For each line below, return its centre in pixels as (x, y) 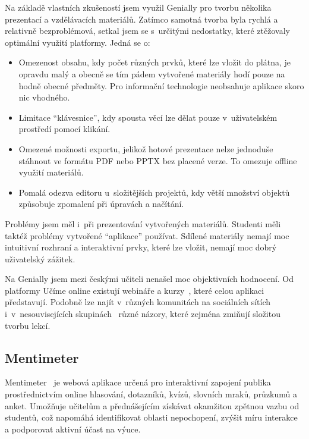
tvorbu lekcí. (28, 325)
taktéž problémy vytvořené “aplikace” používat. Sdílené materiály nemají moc (147, 235)
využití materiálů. (51, 172)
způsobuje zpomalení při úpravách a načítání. (101, 204)
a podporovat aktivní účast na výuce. (73, 429)
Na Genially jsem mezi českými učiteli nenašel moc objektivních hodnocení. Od (149, 279)
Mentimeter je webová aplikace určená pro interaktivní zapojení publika (138, 382)
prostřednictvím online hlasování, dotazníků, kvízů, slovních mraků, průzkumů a (151, 394)
